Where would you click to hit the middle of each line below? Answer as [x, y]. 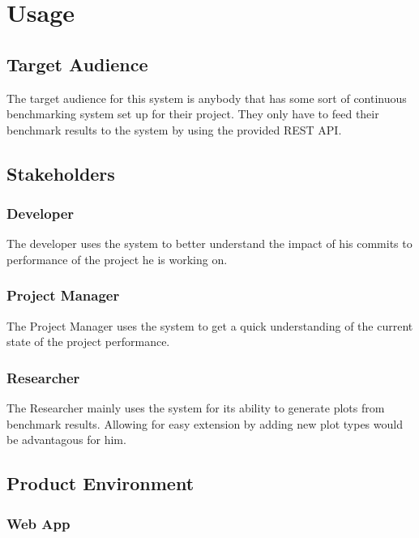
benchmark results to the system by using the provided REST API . [174, 129]
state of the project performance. [88, 342]
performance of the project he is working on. [117, 259]
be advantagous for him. [66, 440]
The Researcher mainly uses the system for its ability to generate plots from [196, 408]
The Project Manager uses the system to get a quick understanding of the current [210, 325]
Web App [38, 523]
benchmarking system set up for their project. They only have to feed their [193, 114]
